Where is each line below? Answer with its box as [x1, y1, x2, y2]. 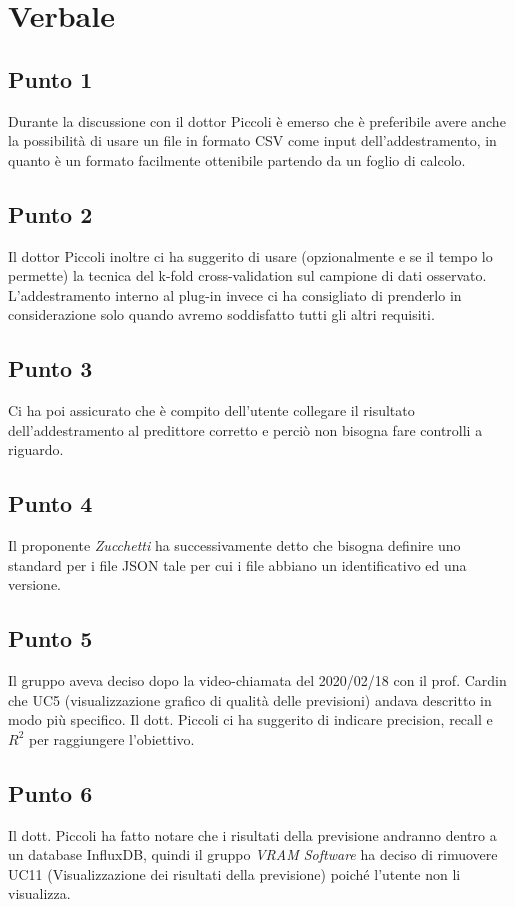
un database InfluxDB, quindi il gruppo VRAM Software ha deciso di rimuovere [8, 844, 498, 865]
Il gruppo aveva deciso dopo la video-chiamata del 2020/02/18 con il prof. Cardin [8, 670, 507, 691]
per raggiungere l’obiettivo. [28, 728, 195, 749]
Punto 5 [8, 623, 93, 654]
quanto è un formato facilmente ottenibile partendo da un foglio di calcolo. [8, 149, 466, 170]
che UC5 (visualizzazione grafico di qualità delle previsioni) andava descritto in [8, 689, 492, 710]
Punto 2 [8, 198, 93, 229]
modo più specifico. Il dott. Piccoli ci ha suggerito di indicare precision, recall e [8, 709, 493, 730]
